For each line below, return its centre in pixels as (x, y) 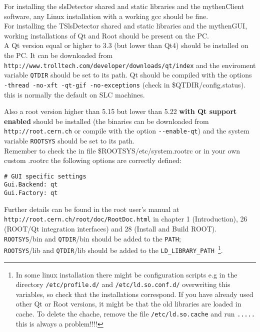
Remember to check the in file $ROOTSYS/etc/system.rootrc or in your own (122, 150)
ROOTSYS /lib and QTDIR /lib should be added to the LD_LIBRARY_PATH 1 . (113, 249)
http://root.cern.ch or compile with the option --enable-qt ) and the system (127, 131)
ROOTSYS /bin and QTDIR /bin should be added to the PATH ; (92, 238)
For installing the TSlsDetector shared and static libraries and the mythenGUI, (126, 26)
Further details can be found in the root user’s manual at (92, 209)
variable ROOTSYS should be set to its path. (69, 140)
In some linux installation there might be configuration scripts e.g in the (126, 274)
